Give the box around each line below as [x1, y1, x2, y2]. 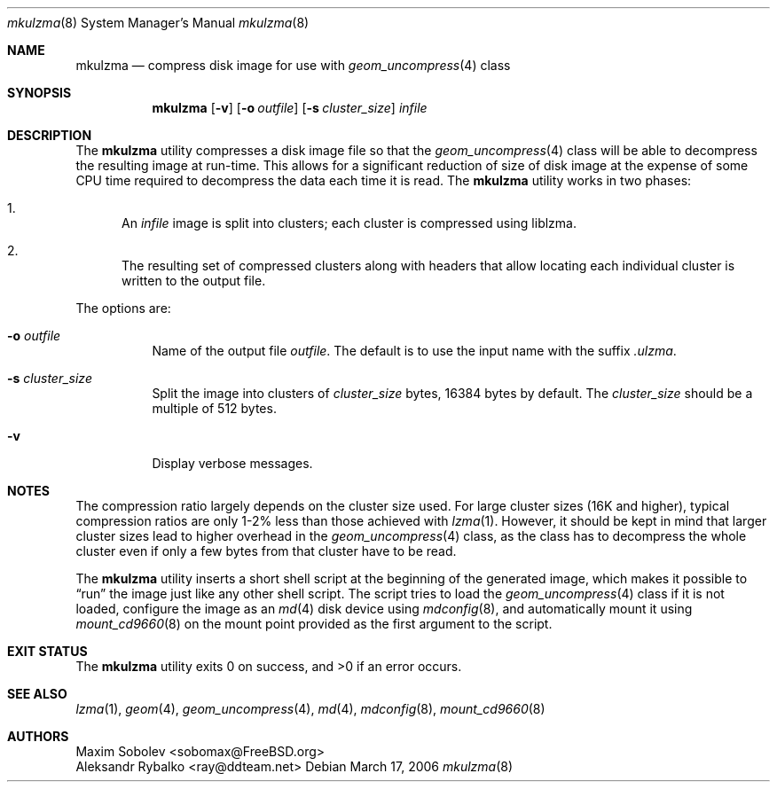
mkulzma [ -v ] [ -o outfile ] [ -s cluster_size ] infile [152, 100, 428, 115]
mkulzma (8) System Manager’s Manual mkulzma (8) [7, 15, 310, 30]
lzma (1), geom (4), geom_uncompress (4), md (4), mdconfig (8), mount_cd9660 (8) [75, 701, 545, 716]
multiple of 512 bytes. [152, 401, 277, 416]
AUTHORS [7, 729, 69, 744]
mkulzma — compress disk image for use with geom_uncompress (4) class [75, 58, 511, 73]
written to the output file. [122, 273, 266, 288]
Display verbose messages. [152, 456, 313, 471]
